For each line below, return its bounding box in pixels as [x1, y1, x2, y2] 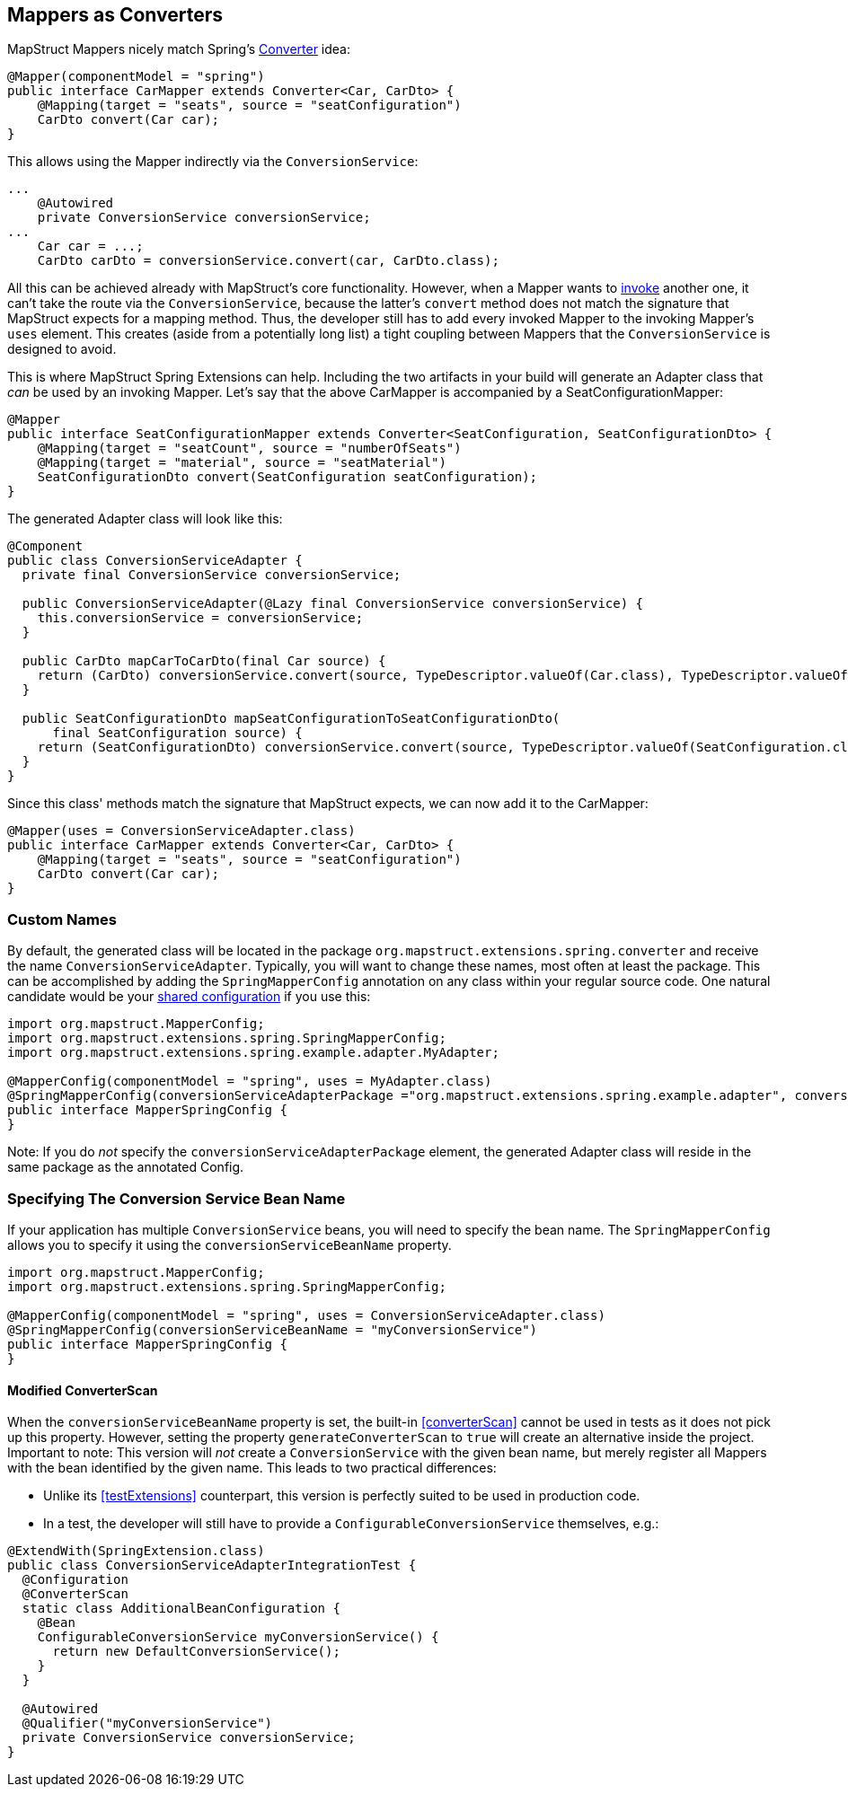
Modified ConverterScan [7, 1382, 158, 1398]
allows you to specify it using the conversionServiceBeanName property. [7, 1236, 452, 1253]
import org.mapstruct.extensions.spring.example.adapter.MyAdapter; [7, 1045, 499, 1060]
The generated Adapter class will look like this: [7, 511, 283, 527]
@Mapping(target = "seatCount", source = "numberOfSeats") [37, 441, 462, 456]
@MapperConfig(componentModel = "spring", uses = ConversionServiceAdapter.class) [7, 1307, 605, 1323]
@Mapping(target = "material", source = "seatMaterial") [37, 455, 446, 470]
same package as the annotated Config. [7, 1159, 244, 1175]
